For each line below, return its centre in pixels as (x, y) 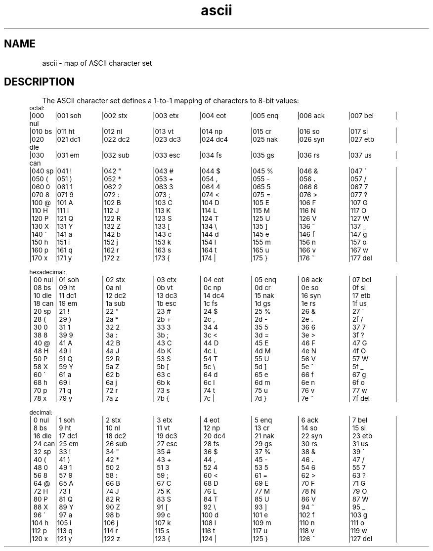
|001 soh (68, 116)
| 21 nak (262, 436)
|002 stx (114, 116)
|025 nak (264, 140)
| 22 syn (310, 436)
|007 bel (361, 116)
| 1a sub (113, 304)
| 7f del (359, 399)
